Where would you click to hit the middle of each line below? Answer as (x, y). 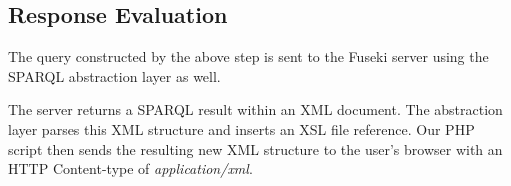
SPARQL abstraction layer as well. (114, 75)
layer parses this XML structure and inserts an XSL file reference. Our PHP (241, 128)
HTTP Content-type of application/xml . (130, 168)
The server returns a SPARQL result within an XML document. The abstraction (255, 109)
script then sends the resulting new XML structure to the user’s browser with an (255, 148)
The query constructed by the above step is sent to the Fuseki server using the (248, 56)
